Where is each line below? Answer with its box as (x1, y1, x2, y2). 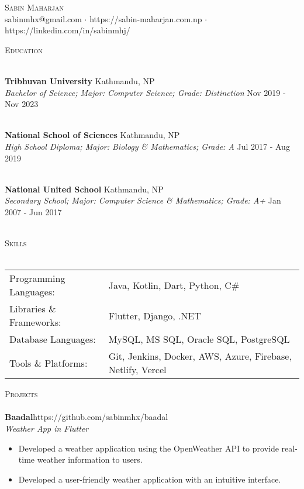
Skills (5, 237, 27, 249)
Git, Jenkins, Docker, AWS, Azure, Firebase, (108, 349, 292, 363)
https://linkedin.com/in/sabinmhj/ (5, 24, 130, 36)
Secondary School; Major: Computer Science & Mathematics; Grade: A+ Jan (5, 194, 281, 206)
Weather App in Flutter (5, 422, 89, 435)
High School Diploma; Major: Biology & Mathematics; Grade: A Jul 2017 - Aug (5, 140, 290, 152)
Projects (5, 388, 38, 400)
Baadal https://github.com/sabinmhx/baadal (5, 411, 168, 423)
